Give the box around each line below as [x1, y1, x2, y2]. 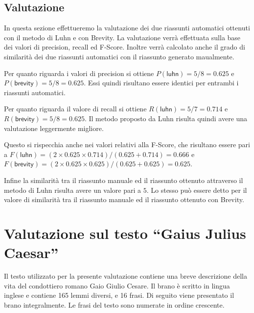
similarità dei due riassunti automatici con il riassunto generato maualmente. [4, 51, 234, 61]
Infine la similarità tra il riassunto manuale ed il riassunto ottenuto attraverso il [4, 175, 243, 185]
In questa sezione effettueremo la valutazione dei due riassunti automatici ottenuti [4, 23, 250, 33]
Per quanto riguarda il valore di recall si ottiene [4, 104, 147, 114]
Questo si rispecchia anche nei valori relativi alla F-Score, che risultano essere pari [4, 139, 250, 150]
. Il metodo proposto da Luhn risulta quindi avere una [84, 113, 248, 123]
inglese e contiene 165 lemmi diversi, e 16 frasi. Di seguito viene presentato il [4, 290, 234, 300]
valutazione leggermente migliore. [4, 123, 104, 133]
